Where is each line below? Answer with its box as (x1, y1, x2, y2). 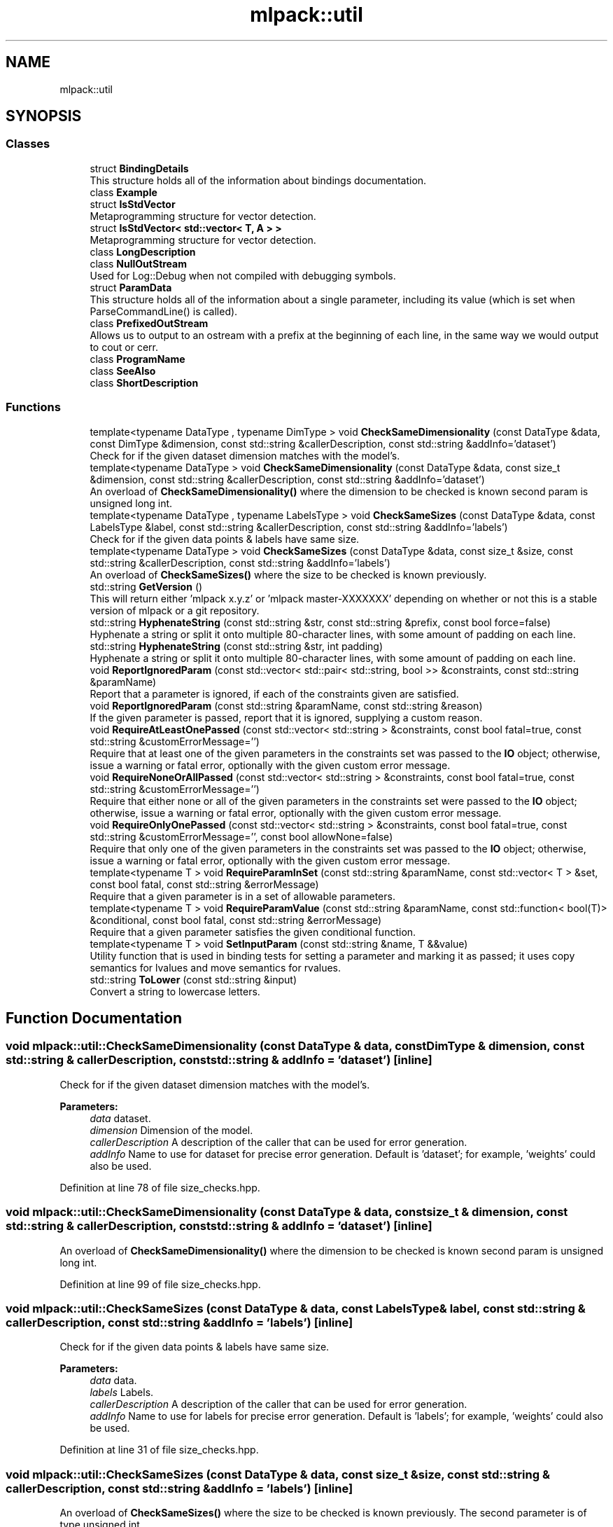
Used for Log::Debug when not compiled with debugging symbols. (90, 269, 396, 282)
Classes (6, 137, 50, 151)
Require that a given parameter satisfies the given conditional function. (90, 925, 416, 938)
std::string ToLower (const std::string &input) (90, 973, 297, 986)
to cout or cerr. (90, 340, 159, 353)
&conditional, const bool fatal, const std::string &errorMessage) (90, 913, 382, 926)
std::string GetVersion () (90, 580, 203, 593)
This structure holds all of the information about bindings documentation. (90, 174, 427, 186)
